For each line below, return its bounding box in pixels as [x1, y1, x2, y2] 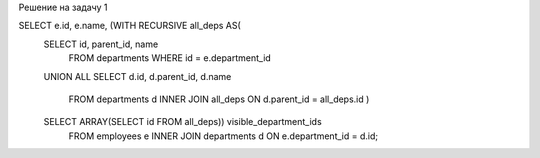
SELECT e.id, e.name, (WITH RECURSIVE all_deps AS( [18, 20, 242, 32]
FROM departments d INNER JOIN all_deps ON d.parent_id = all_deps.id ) [68, 93, 370, 105]
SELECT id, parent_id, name [43, 38, 159, 50]
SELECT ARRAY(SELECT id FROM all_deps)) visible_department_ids [43, 116, 322, 128]
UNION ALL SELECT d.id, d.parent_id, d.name [43, 70, 232, 82]
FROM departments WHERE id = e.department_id [68, 52, 272, 64]
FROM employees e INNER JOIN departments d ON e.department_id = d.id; [68, 130, 379, 142]
